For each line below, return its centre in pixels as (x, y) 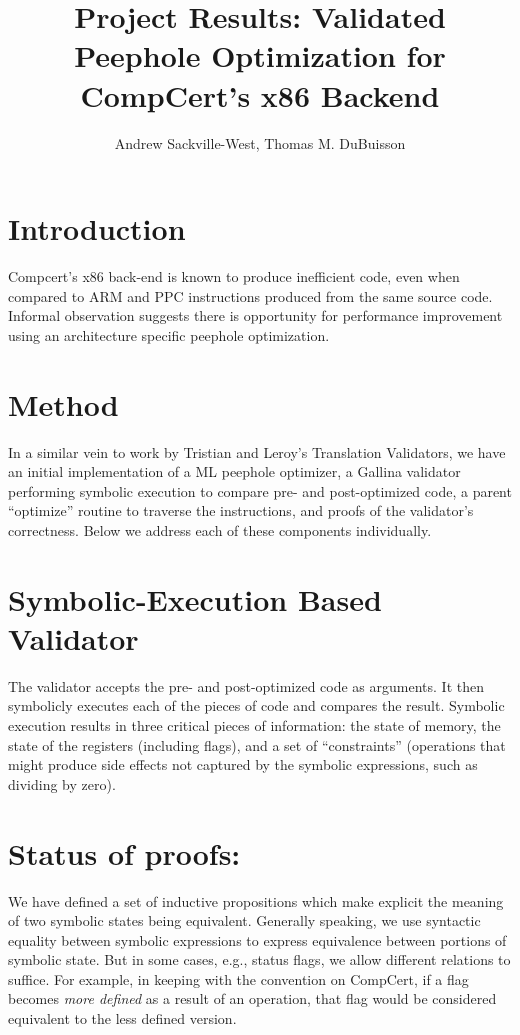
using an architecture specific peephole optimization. (169, 334)
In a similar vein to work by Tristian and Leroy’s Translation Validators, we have (257, 451)
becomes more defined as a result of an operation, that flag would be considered (252, 998)
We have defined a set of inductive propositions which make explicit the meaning (256, 900)
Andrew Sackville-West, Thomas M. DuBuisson (260, 142)
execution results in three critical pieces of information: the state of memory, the (254, 725)
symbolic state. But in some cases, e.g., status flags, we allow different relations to (259, 959)
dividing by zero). (62, 783)
